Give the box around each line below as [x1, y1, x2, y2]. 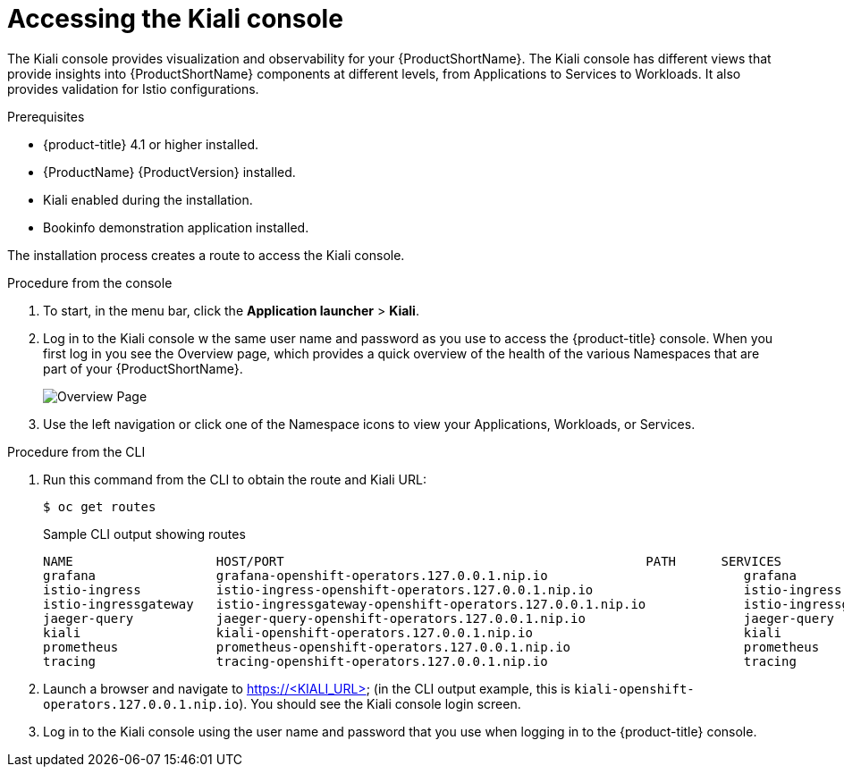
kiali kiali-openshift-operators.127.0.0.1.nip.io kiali [43, 625, 782, 640]
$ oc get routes [43, 499, 156, 514]
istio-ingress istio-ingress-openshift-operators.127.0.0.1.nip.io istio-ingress [43, 582, 842, 597]
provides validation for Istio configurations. [7, 80, 259, 97]
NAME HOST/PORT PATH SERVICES [43, 553, 782, 568]
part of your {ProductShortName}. [43, 360, 243, 376]
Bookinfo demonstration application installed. [43, 219, 309, 235]
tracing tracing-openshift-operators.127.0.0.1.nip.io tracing [43, 653, 797, 669]
